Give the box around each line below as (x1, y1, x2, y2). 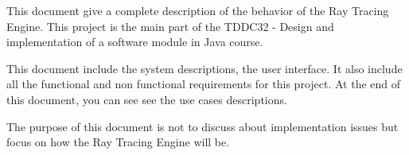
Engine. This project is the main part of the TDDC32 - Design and (6, 17, 334, 34)
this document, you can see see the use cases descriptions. (6, 91, 287, 107)
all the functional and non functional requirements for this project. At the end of (6, 76, 401, 92)
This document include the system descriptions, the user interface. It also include (6, 60, 403, 76)
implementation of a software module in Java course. (6, 33, 263, 50)
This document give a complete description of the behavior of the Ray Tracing (6, 2, 389, 18)
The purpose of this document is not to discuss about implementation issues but (6, 118, 399, 134)
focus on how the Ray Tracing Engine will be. (6, 134, 230, 150)
